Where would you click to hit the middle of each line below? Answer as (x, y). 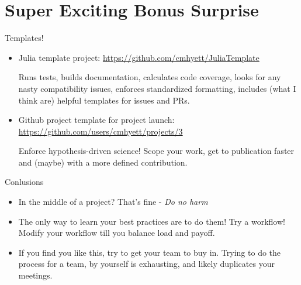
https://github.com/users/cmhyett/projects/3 (101, 131)
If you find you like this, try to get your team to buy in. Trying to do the (150, 252)
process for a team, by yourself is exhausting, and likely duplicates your (146, 264)
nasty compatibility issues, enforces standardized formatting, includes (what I (157, 88)
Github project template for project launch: (96, 120)
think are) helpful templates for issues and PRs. (104, 100)
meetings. (35, 275)
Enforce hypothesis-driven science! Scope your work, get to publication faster (156, 151)
